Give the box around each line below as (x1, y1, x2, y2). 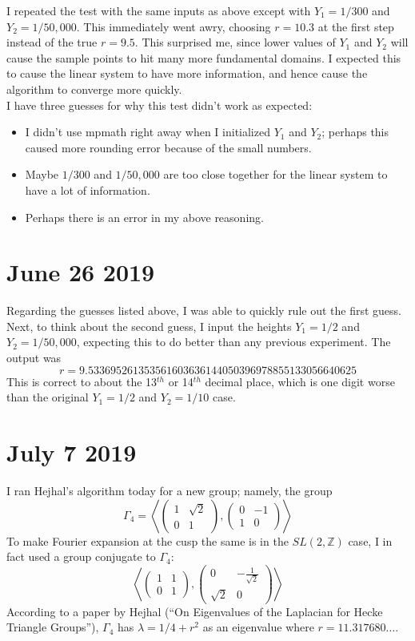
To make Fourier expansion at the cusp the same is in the (6, 532, 289, 549)
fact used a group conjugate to (6, 548, 156, 565)
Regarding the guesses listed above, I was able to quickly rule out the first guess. (6, 302, 401, 319)
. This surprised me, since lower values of (134, 34, 336, 50)
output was (6, 349, 62, 366)
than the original (6, 389, 89, 405)
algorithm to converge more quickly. (6, 80, 182, 97)
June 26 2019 (6, 256, 155, 288)
